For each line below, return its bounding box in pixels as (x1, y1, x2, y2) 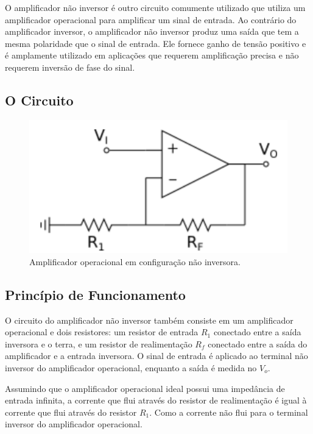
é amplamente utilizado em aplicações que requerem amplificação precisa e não (5, 49, 299, 62)
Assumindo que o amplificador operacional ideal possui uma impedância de (5, 382, 285, 394)
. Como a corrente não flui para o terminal (149, 405, 308, 418)
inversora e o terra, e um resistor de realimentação (5, 337, 192, 350)
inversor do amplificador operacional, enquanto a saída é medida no (5, 361, 257, 374)
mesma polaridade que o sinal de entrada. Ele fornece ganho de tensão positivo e (5, 37, 306, 49)
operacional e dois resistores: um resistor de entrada (5, 325, 199, 338)
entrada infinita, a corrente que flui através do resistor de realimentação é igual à (5, 394, 307, 407)
